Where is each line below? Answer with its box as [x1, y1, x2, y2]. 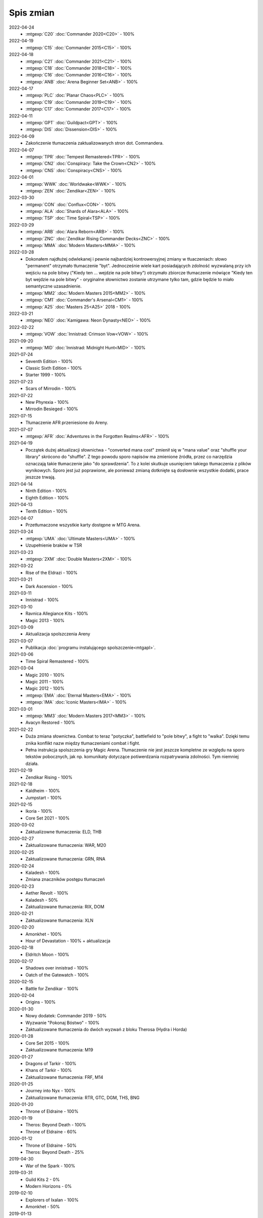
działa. [25, 761, 39, 766]
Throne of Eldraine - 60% [25, 1128, 77, 1135]
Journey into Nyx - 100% [25, 1088, 76, 1094]
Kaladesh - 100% [25, 870, 60, 875]
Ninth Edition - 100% [25, 488, 67, 494]
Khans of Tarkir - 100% [25, 1067, 72, 1073]
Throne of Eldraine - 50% [25, 1142, 77, 1148]
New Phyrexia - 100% [25, 400, 69, 405]
